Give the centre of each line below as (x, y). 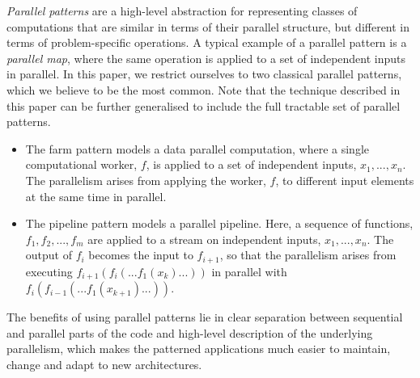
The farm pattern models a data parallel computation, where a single (197, 148)
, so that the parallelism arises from (308, 255)
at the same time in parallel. (96, 196)
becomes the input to (141, 255)
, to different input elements (345, 180)
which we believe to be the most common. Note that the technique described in (204, 89)
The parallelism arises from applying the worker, (146, 180)
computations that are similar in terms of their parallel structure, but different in (208, 26)
